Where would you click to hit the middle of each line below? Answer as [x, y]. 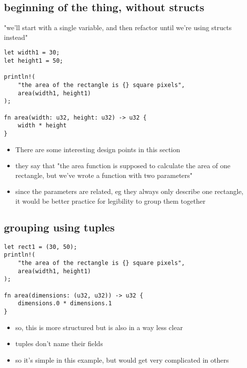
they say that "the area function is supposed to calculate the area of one [123, 166]
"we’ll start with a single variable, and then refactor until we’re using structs [118, 27]
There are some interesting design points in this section [98, 149]
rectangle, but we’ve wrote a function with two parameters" [104, 175]
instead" [16, 37]
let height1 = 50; [34, 61]
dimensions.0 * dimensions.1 [65, 304]
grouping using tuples [59, 227]
